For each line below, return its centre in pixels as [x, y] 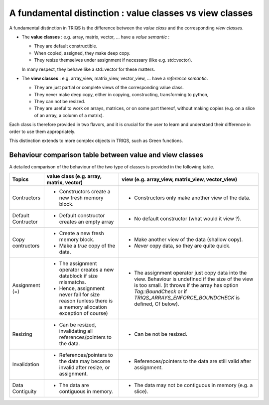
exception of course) [83, 313]
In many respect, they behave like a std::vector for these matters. [88, 69]
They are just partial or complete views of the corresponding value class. [109, 88]
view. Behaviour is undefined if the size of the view [194, 279]
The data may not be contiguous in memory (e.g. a [194, 385]
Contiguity [24, 392]
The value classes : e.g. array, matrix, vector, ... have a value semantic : [96, 37]
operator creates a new [86, 270]
